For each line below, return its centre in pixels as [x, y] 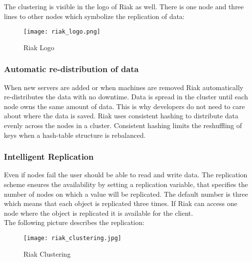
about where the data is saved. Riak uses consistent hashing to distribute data [121, 116]
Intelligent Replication [49, 157]
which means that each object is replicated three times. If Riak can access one [121, 203]
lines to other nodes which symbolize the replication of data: [94, 16]
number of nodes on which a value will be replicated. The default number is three [126, 194]
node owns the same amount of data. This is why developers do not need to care [125, 106]
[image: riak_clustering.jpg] [73, 238]
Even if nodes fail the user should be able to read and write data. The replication [126, 175]
